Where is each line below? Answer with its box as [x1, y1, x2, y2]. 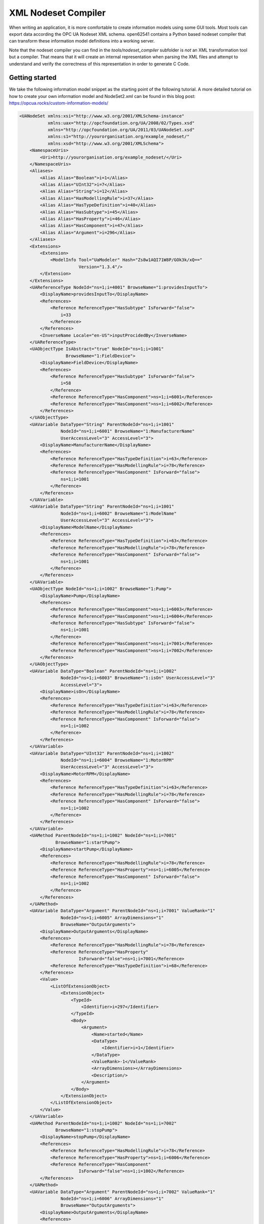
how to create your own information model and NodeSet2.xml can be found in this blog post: [9, 93, 196, 99]
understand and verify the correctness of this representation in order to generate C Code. [9, 61, 190, 67]
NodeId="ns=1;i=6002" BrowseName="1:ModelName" [60, 511, 177, 516]
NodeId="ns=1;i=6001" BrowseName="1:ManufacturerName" [60, 428, 195, 434]
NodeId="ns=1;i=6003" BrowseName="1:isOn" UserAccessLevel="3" [60, 675, 216, 681]
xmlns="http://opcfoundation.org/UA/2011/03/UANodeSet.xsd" [47, 127, 195, 132]
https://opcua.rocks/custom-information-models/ [9, 100, 109, 106]
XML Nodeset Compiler [9, 7, 106, 18]
